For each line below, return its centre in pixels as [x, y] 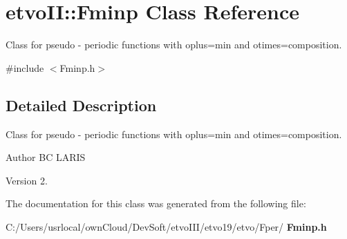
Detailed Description [81, 105]
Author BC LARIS [46, 157]
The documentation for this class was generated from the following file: [156, 203]
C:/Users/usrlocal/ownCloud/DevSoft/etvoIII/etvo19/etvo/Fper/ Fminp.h [166, 226]
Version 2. [27, 180]
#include [25, 67]
